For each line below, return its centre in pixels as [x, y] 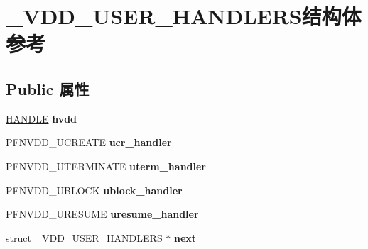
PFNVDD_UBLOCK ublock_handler [94, 190]
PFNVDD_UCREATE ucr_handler [89, 142]
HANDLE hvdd [42, 118]
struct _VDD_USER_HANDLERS [84, 237]
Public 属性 [48, 88]
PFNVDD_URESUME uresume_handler [102, 214]
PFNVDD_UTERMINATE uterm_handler [106, 166]
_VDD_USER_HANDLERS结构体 [184, 16]
